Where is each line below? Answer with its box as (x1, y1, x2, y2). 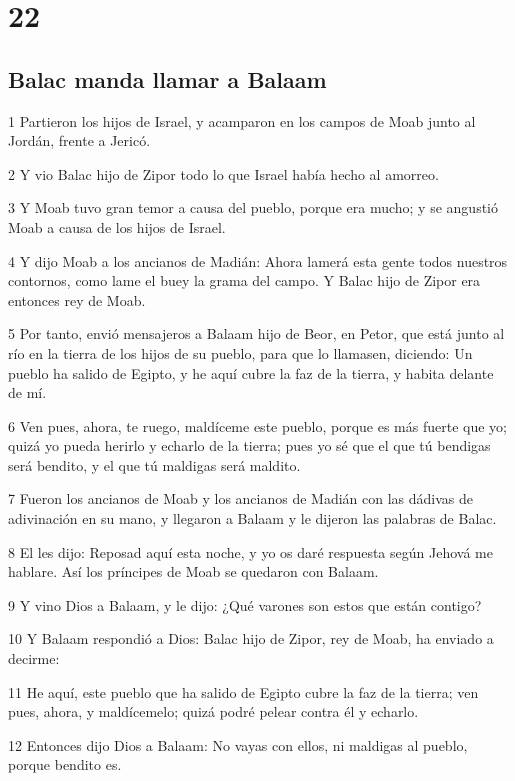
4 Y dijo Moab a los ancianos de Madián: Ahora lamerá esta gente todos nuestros (8, 250, 508, 271)
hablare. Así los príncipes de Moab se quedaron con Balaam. (8, 561, 379, 582)
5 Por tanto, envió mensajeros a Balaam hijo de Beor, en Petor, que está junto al (8, 323, 505, 344)
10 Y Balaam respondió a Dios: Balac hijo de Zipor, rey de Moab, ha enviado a (8, 628, 494, 649)
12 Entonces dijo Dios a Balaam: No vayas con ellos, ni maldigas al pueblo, (8, 734, 468, 755)
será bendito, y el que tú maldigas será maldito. (8, 454, 301, 475)
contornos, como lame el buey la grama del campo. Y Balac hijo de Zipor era (8, 270, 481, 291)
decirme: (8, 648, 60, 669)
